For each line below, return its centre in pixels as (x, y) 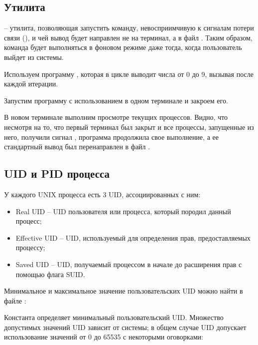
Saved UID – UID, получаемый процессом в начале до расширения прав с (129, 264)
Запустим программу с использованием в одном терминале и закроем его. (116, 100)
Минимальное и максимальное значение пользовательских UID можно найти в (124, 291)
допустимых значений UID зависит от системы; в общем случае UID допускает (125, 327)
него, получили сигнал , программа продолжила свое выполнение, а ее (111, 137)
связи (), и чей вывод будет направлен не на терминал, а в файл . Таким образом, (128, 37)
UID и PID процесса (57, 173)
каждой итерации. (31, 84)
